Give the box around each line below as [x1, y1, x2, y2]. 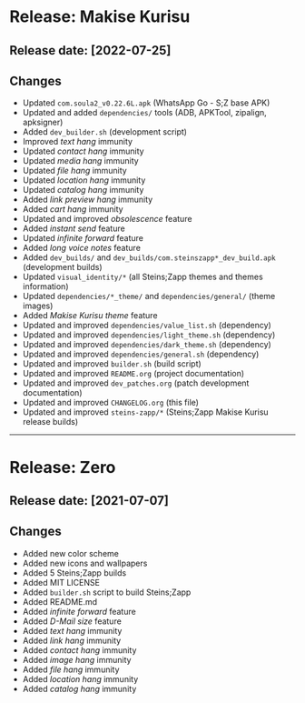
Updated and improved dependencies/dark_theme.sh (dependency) [22, 339, 272, 350]
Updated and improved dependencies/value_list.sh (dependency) [22, 320, 272, 331]
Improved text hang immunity [22, 136, 133, 147]
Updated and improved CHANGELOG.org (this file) [22, 397, 200, 408]
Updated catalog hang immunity [22, 185, 144, 196]
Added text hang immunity [22, 625, 123, 636]
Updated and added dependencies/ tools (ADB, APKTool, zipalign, [22, 107, 268, 118]
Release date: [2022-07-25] [9, 43, 172, 58]
